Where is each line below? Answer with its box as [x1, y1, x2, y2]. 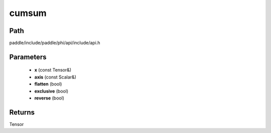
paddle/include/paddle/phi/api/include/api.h [9, 40, 100, 46]
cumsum [9, 7, 47, 18]
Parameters [9, 52, 47, 61]
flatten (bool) [34, 81, 62, 87]
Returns [9, 108, 35, 116]
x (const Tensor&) [34, 67, 72, 73]
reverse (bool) [34, 95, 65, 101]
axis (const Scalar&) [34, 74, 76, 80]
